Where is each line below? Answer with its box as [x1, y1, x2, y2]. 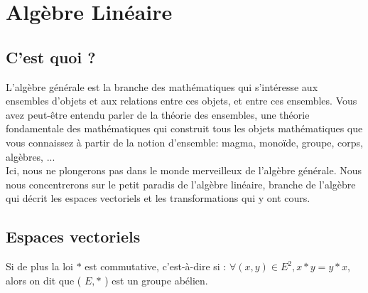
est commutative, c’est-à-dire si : [85, 259, 227, 274]
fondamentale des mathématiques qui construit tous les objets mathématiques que [6, 121, 363, 136]
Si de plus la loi [6, 259, 73, 274]
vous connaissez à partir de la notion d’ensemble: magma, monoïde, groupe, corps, [6, 134, 363, 149]
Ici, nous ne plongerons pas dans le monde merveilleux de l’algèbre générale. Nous [6, 163, 362, 178]
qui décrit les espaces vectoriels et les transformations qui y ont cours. [6, 191, 310, 206]
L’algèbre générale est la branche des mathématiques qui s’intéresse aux [6, 79, 318, 94]
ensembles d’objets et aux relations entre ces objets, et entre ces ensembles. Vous [6, 93, 357, 108]
